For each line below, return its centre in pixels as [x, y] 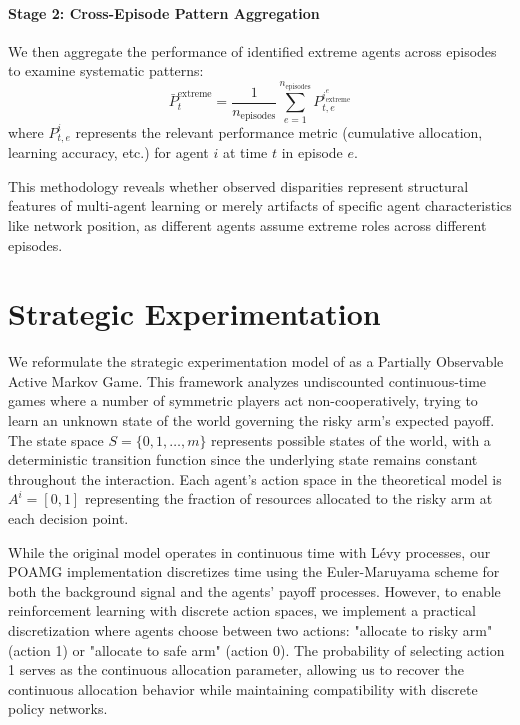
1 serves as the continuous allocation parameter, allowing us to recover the [236, 669]
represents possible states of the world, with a [351, 439]
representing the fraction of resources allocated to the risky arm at [288, 498]
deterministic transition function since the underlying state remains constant [243, 459]
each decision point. [68, 518]
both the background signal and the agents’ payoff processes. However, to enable [254, 590]
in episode [312, 152]
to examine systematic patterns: [106, 70]
